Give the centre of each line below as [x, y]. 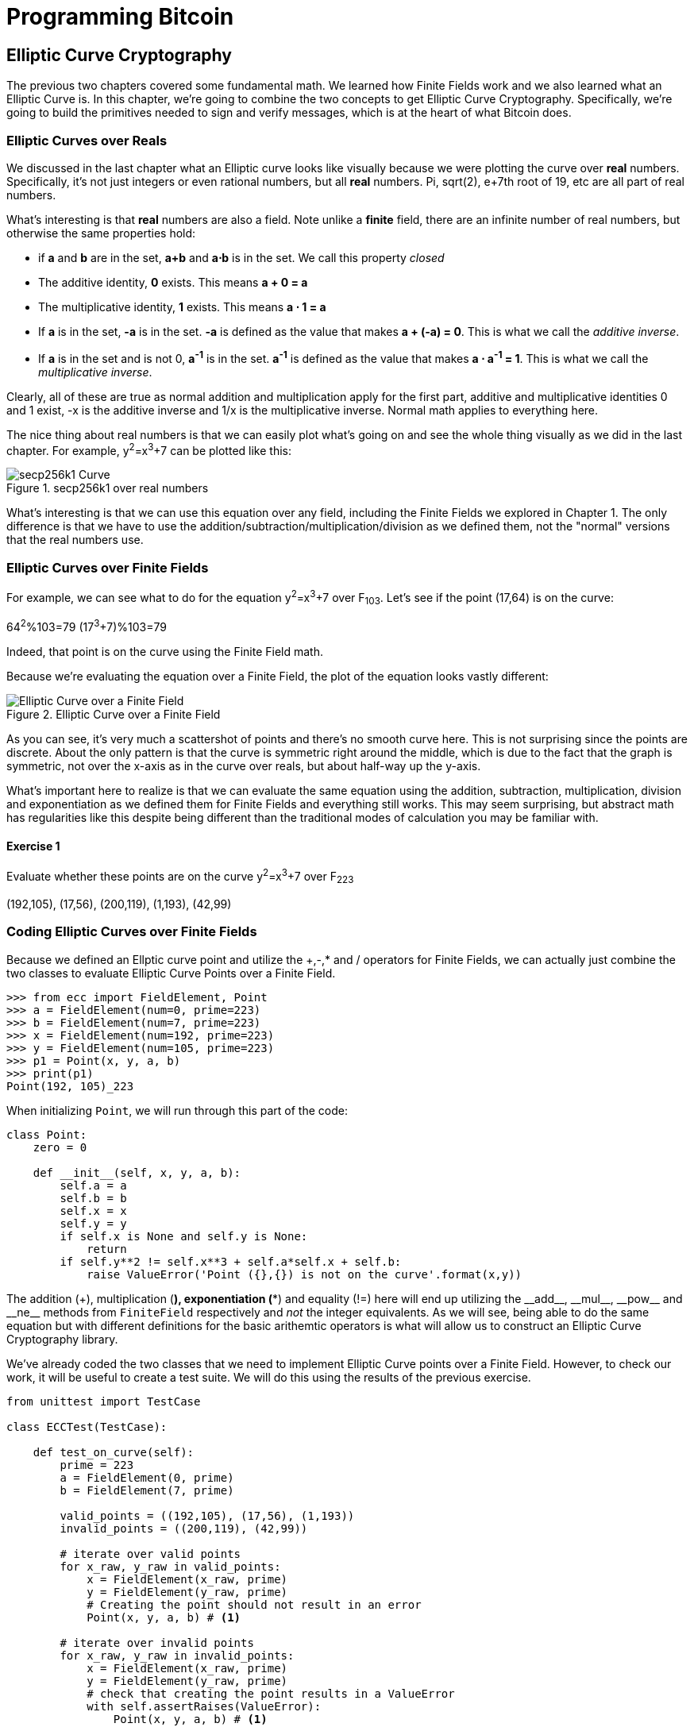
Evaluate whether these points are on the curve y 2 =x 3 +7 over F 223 [180, 877]
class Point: [47, 1134]
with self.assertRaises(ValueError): [204, 1706]
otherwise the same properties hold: [101, 233]
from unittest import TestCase [104, 1401]
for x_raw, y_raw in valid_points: [170, 1566]
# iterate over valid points [150, 1554]
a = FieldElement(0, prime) [147, 1477]
